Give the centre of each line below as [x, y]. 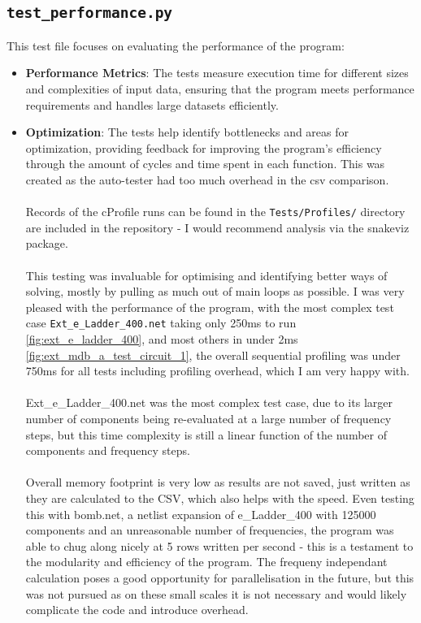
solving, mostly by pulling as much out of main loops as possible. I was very [215, 291]
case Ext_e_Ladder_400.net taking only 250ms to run [161, 323]
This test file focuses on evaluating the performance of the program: [176, 45]
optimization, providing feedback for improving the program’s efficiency [204, 147]
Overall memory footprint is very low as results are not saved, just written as [218, 482]
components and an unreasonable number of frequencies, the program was [210, 530]
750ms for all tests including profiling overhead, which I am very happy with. [217, 371]
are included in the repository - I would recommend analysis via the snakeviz [217, 227]
